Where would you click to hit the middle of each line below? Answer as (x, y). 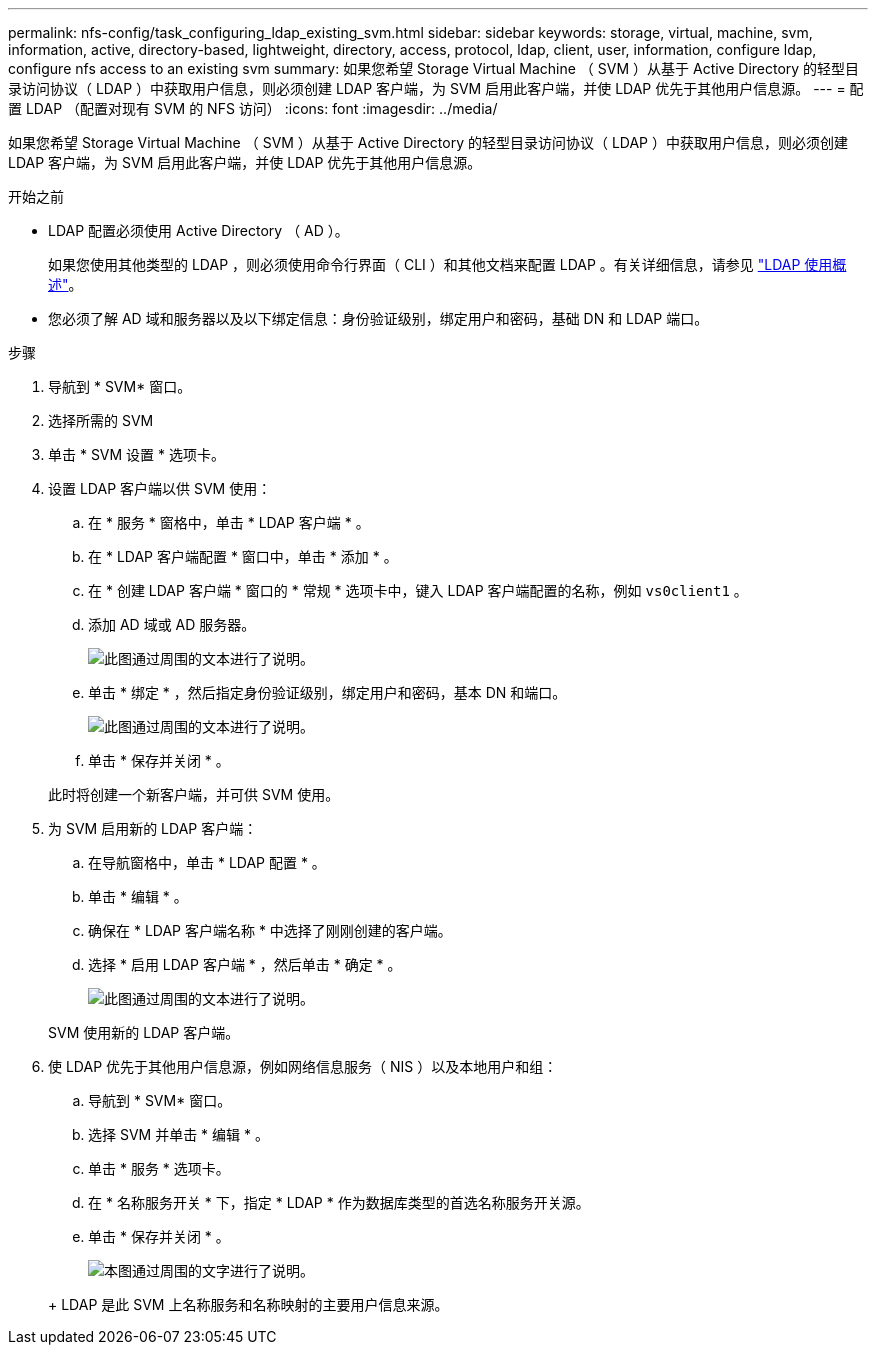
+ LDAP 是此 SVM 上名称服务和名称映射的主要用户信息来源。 (248, 1304)
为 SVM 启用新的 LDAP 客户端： (153, 828)
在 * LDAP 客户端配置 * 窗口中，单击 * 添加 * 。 (243, 556)
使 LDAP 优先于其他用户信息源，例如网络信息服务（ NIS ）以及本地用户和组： (303, 1066)
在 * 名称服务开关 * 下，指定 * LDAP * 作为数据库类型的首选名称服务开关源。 (339, 1202)
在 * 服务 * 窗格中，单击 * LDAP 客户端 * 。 (229, 522)
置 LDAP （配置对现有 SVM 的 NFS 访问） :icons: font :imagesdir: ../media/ (253, 108)
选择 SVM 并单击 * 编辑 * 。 (178, 1134)
